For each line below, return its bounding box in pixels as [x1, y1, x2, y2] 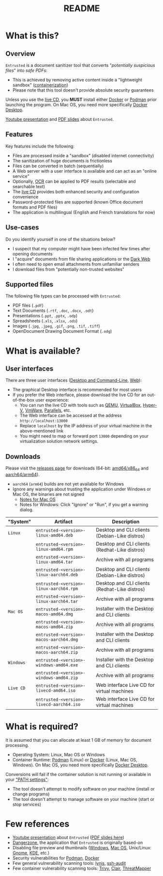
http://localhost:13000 [19, 419, 68, 423]
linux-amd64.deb [36, 533, 73, 538]
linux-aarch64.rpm [36, 586, 78, 592]
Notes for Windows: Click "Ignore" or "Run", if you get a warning [19, 502, 148, 507]
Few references [5, 818, 70, 829]
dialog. [19, 507, 33, 513]
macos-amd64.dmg [36, 612, 73, 617]
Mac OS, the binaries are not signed [12, 491, 84, 497]
